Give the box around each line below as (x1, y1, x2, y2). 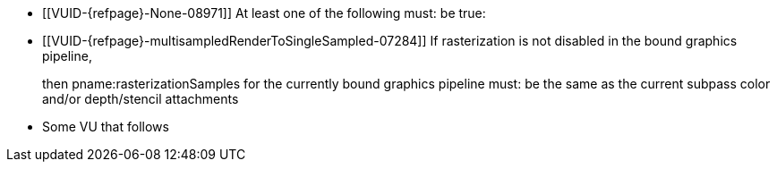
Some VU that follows (42, 119, 169, 134)
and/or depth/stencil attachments (42, 91, 239, 106)
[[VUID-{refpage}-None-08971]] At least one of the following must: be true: (42, 5, 486, 21)
